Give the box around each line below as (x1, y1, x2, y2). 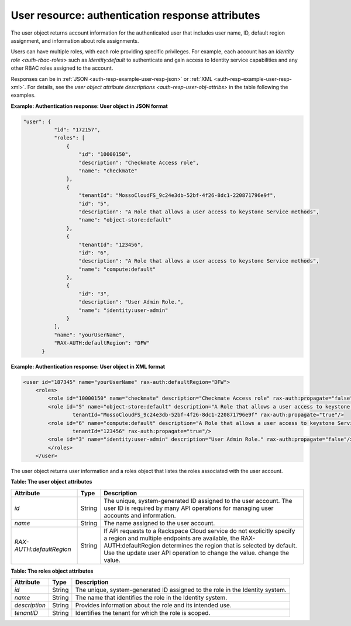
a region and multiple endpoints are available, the (104, 534, 240, 542)
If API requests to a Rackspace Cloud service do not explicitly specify (104, 526, 295, 535)
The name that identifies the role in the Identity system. (75, 594, 228, 602)
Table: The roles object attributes (11, 567, 94, 574)
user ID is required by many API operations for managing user (104, 504, 274, 512)
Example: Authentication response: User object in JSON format (11, 103, 168, 110)
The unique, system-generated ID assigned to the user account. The (104, 496, 292, 505)
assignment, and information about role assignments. (11, 37, 139, 44)
